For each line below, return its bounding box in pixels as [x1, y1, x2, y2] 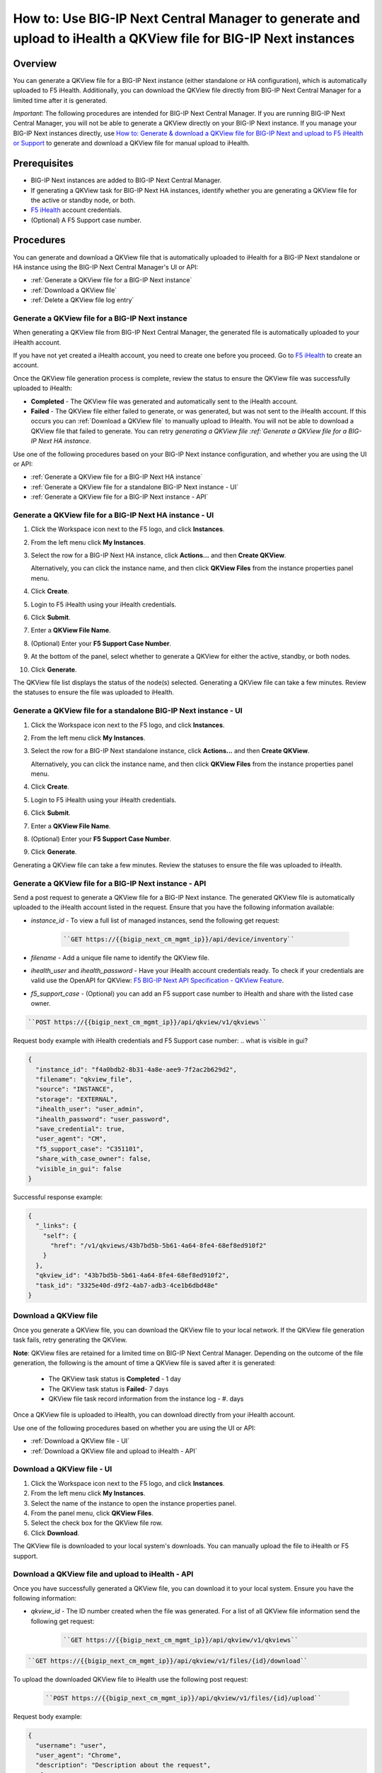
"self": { [42, 1231, 77, 1240]
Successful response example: [13, 1192, 103, 1201]
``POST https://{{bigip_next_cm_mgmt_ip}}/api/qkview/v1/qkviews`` [28, 1018, 267, 1026]
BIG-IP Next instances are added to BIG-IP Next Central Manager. [30, 176, 222, 184]
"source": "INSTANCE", [35, 1085, 115, 1094]
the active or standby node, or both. [30, 196, 136, 204]
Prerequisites [13, 157, 74, 169]
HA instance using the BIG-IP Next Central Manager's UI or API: [13, 262, 199, 271]
